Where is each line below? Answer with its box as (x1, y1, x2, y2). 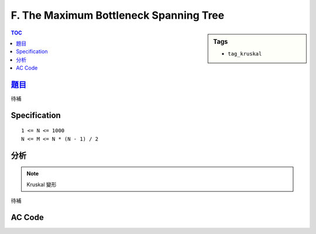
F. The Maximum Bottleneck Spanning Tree (11, 9, 225, 22)
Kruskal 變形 (26, 181, 57, 188)
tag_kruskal (228, 50, 262, 57)
